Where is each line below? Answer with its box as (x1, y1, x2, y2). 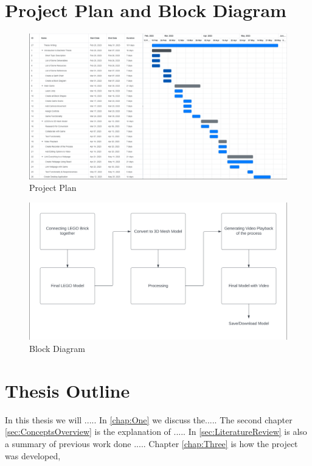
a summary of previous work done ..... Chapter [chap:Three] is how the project (5, 437, 298, 450)
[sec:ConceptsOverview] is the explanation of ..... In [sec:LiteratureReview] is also (5, 425, 307, 438)
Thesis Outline (5, 378, 130, 403)
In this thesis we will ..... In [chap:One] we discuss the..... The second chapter (5, 413, 293, 426)
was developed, (5, 449, 61, 462)
